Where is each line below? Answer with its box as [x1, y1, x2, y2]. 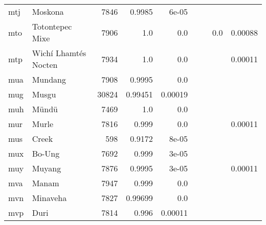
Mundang [32, 73, 66, 85]
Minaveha [32, 192, 67, 204]
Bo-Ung [32, 147, 60, 159]
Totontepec [32, 20, 72, 32]
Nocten [32, 59, 58, 70]
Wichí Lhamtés [32, 47, 86, 59]
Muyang [32, 162, 61, 174]
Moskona [32, 6, 64, 17]
